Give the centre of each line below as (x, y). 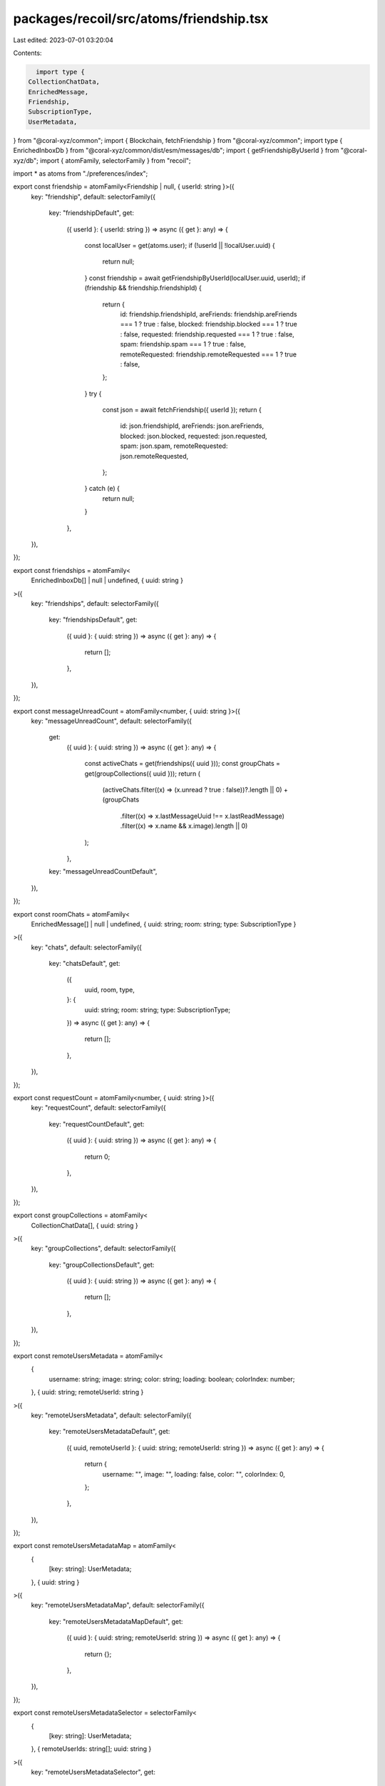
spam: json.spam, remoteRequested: (174, 446)
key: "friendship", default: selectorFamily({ (93, 196)
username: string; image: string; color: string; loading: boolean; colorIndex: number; (172, 1379)
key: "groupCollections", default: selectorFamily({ (103, 1248)
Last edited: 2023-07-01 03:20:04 (63, 40)
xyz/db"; (26, 160)
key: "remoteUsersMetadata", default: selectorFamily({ (111, 1415)
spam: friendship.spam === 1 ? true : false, (183, 344)
